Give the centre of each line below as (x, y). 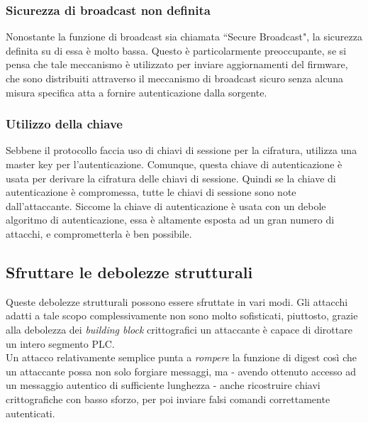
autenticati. (30, 413)
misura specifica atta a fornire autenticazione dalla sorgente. (136, 92)
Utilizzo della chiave (64, 124)
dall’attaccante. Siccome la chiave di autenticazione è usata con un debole (166, 205)
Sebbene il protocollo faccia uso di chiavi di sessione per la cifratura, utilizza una (182, 150)
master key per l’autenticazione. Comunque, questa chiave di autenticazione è (174, 164)
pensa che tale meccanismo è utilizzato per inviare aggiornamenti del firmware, (177, 64)
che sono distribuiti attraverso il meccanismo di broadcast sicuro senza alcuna (174, 78)
